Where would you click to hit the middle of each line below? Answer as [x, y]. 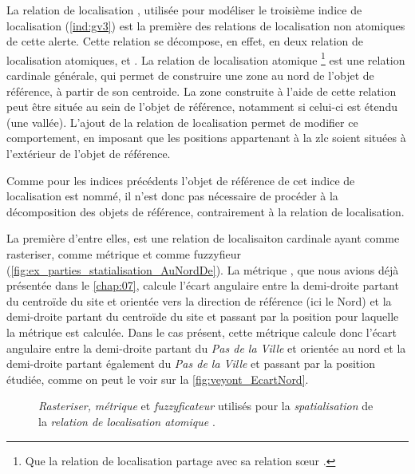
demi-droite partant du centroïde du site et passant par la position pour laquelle [203, 316]
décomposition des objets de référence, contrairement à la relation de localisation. [206, 211]
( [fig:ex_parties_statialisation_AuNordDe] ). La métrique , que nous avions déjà [203, 269]
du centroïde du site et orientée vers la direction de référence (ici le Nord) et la [199, 300]
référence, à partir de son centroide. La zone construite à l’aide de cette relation [202, 91]
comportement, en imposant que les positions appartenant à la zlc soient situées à [206, 138]
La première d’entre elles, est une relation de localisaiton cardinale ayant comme [203, 238]
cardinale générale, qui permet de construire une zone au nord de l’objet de [190, 75]
